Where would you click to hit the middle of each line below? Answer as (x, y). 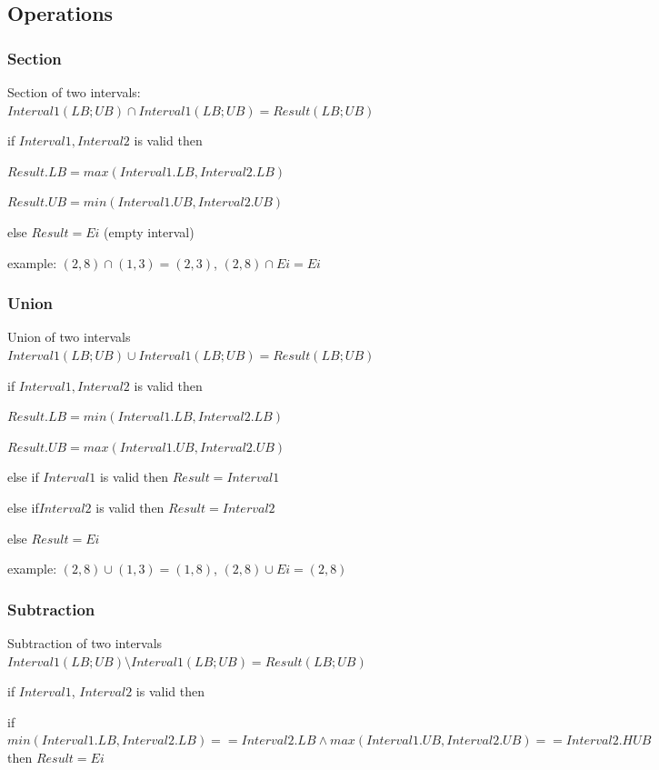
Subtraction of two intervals (85, 642)
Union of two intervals (69, 337)
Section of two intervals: (74, 92)
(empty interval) (149, 231)
